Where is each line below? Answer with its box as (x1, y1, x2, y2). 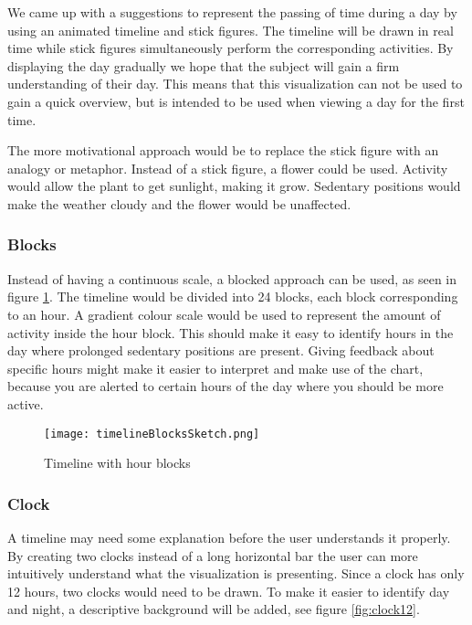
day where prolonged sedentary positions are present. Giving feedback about (7, 341, 435, 360)
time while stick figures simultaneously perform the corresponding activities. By (7, 38, 454, 58)
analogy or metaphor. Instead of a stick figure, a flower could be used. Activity (7, 158, 448, 177)
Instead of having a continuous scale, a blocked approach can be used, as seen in (7, 269, 457, 288)
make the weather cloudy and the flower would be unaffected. (7, 194, 351, 213)
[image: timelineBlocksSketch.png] (44, 427, 260, 440)
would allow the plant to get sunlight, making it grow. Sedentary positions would (7, 176, 461, 196)
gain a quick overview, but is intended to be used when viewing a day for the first (7, 91, 465, 111)
